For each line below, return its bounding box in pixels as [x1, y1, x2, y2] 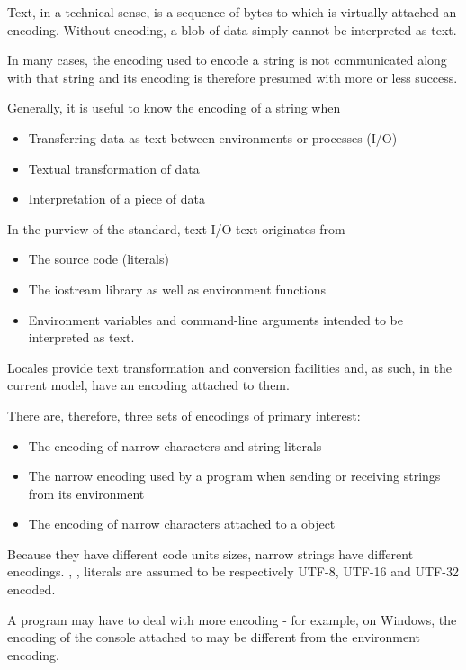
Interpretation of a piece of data [28, 189, 205, 208]
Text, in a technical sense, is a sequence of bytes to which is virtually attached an [7, 3, 457, 21]
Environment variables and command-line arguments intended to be [28, 310, 404, 329]
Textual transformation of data [28, 158, 200, 177]
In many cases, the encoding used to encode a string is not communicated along [7, 50, 447, 69]
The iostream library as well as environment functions [28, 279, 327, 298]
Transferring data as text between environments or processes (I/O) [28, 128, 398, 147]
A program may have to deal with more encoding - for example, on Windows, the [7, 610, 457, 629]
